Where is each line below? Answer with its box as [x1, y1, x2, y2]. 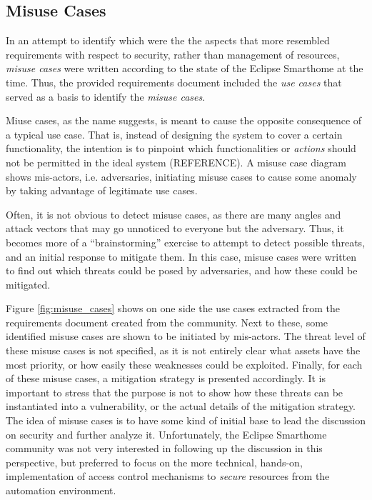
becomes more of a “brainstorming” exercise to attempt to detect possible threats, [6, 234, 366, 249]
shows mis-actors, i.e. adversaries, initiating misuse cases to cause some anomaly [6, 169, 357, 184]
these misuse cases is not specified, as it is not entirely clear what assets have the [6, 343, 361, 358]
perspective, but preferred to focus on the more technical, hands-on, [6, 454, 303, 469]
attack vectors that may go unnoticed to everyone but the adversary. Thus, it [6, 221, 344, 236]
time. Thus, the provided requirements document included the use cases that [6, 74, 342, 89]
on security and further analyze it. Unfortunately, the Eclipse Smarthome [6, 426, 327, 441]
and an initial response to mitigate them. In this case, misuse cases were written [6, 249, 357, 264]
